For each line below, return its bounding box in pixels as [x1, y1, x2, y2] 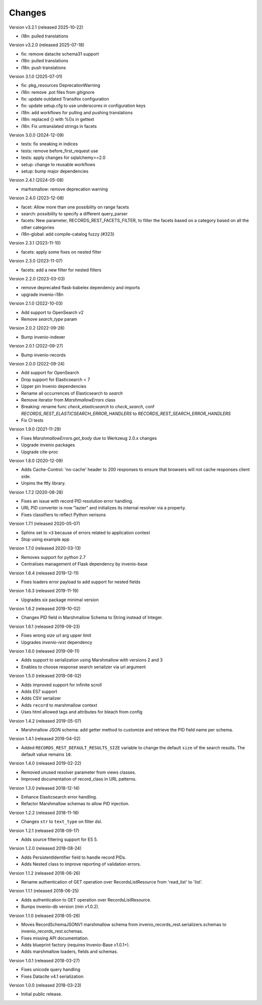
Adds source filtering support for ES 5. [21, 836, 98, 842]
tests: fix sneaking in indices [21, 141, 78, 147]
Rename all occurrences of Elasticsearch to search [21, 390, 123, 396]
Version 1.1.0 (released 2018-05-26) [9, 913, 80, 918]
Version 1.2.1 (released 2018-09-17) [9, 828, 80, 833]
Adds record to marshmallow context [21, 702, 98, 708]
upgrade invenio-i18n [21, 292, 64, 297]
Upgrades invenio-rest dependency [21, 639, 92, 645]
